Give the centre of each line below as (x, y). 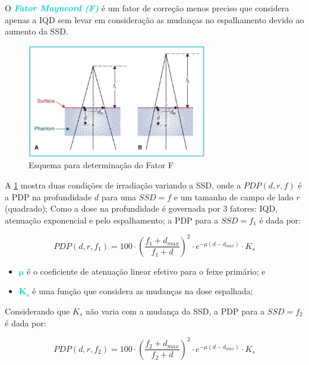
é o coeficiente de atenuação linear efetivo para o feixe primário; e (146, 271)
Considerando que (37, 311)
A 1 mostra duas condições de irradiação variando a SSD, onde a (123, 185)
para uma (119, 196)
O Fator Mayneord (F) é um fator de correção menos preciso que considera (147, 8)
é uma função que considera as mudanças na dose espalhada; (143, 291)
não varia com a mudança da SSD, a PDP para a (175, 311)
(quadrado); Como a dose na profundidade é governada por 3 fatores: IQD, (141, 208)
